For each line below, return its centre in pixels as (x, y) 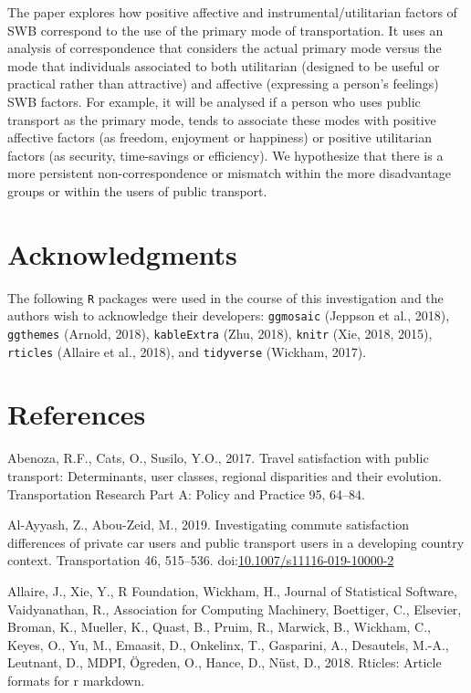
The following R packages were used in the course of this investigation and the (225, 297)
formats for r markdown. (76, 680)
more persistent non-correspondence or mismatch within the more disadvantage (229, 173)
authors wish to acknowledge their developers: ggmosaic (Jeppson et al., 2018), (229, 315)
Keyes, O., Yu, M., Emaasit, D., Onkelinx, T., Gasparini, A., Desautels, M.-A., (228, 644)
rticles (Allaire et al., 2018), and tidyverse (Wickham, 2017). (187, 351)
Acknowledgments (122, 253)
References (77, 414)
